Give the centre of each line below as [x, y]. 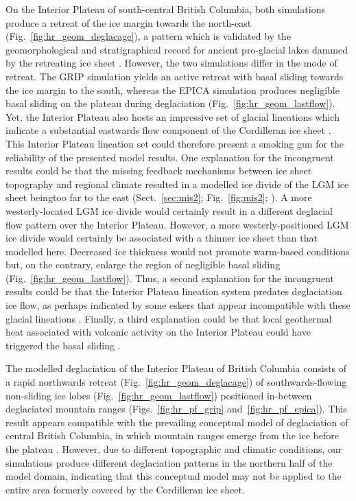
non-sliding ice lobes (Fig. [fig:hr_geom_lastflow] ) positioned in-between [159, 395]
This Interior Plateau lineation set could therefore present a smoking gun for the [175, 143]
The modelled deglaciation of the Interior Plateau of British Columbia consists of [176, 368]
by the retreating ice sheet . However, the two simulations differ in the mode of [171, 63]
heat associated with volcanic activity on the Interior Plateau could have [158, 332]
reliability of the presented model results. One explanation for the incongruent [170, 157]
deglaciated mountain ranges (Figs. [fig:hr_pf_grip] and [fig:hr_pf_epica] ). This [176, 409]
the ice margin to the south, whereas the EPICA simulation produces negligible [173, 90]
